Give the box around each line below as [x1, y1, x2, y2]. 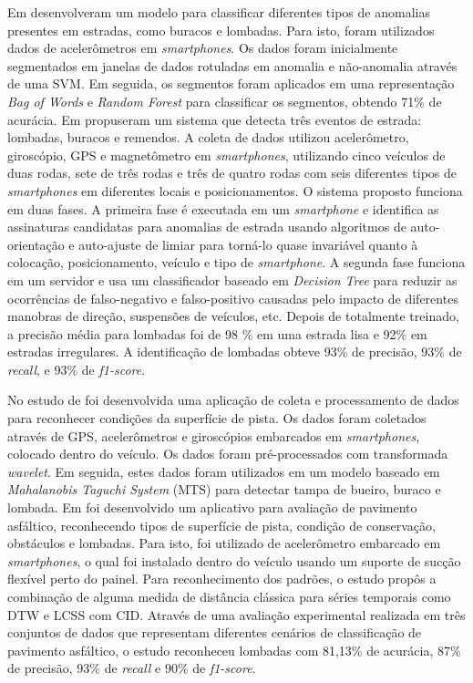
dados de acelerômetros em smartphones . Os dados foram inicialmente [7, 38, 398, 57]
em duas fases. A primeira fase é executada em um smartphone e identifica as [7, 199, 439, 218]
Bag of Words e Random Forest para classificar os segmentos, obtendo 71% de [7, 91, 442, 110]
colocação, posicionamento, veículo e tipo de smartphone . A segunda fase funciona [7, 253, 466, 272]
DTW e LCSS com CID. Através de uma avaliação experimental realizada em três [7, 605, 466, 624]
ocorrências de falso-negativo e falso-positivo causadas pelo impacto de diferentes [7, 288, 458, 307]
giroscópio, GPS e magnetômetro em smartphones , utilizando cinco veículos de [7, 145, 446, 164]
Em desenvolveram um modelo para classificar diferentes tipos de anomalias [7, 3, 430, 21]
